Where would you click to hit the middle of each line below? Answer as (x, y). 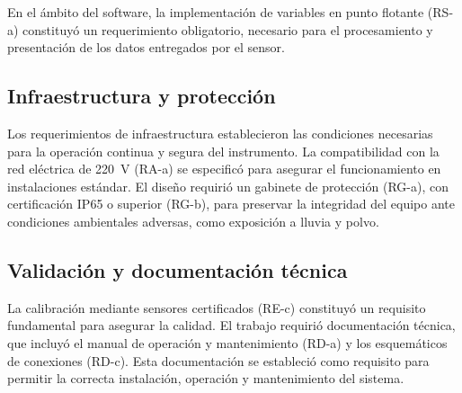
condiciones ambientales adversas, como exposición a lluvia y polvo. (193, 221)
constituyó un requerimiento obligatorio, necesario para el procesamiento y (228, 29)
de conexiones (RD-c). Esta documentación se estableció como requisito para (218, 360)
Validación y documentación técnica (178, 269)
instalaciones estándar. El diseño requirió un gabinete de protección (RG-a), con (228, 186)
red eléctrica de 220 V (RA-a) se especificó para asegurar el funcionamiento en (224, 169)
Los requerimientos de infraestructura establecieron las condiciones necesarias (220, 133)
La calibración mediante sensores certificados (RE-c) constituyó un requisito (217, 307)
